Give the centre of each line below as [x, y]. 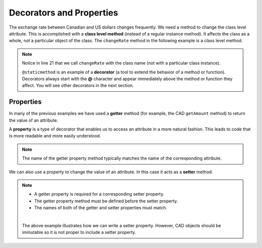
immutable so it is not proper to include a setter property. [79, 232]
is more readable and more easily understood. [55, 136]
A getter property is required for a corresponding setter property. [99, 194]
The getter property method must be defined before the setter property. [106, 201]
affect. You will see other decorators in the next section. [78, 85]
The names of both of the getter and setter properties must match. [101, 208]
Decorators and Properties [64, 13]
